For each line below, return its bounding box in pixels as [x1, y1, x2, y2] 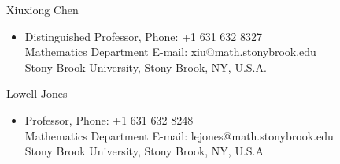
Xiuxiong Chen [6, 2, 79, 17]
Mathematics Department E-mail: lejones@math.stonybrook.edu [24, 127, 334, 143]
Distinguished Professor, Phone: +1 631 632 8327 [24, 28, 263, 44]
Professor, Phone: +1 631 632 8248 [24, 111, 194, 128]
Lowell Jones [6, 85, 68, 102]
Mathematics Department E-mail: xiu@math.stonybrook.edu [24, 43, 316, 60]
